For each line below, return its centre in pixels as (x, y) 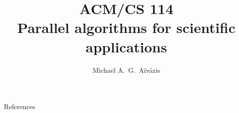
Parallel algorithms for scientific (126, 27)
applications (126, 46)
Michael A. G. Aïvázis (126, 70)
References (20, 106)
